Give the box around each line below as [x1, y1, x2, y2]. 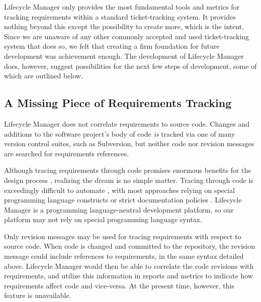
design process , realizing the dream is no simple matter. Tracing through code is [4, 174, 253, 185]
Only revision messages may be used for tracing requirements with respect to [4, 231, 241, 241]
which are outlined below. [4, 70, 83, 81]
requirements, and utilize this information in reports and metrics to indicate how [4, 270, 253, 281]
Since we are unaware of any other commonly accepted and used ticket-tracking [4, 31, 249, 41]
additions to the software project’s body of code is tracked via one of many [4, 128, 235, 139]
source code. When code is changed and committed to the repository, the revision [4, 241, 255, 251]
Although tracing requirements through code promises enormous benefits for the [4, 165, 251, 175]
